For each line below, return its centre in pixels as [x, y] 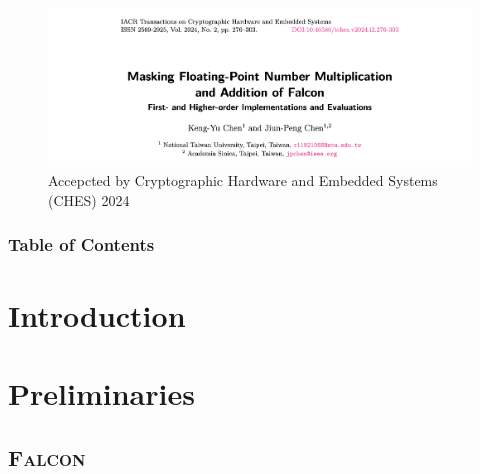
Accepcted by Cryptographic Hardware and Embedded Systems [243, 180]
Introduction [97, 314]
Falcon [47, 456]
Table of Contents [81, 244]
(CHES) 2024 [89, 199]
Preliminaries [101, 392]
